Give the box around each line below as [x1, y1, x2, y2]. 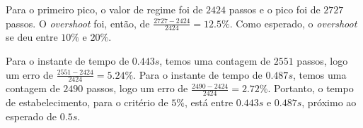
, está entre [184, 95, 234, 110]
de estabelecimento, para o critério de [6, 95, 168, 110]
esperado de [6, 108, 57, 123]
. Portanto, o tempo [267, 81, 354, 96]
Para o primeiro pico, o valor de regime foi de [6, 2, 203, 16]
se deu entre [6, 30, 58, 44]
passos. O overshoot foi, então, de [6, 15, 150, 30]
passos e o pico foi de [229, 2, 321, 16]
